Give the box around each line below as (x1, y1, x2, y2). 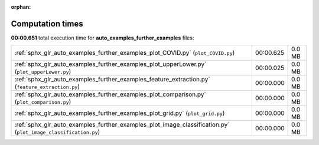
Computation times (11, 18, 83, 29)
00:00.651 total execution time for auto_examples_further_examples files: (11, 34, 194, 41)
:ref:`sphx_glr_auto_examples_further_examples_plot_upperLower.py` (14, 60, 207, 68)
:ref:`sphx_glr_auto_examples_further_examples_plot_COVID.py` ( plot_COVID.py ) (14, 49, 235, 57)
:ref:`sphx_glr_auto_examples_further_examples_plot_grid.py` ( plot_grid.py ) (14, 109, 225, 117)
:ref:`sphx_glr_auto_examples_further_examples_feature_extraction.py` (14, 75, 210, 84)
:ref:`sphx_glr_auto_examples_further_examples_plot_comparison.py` (14, 90, 206, 98)
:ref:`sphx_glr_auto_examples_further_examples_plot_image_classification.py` (14, 121, 230, 129)
